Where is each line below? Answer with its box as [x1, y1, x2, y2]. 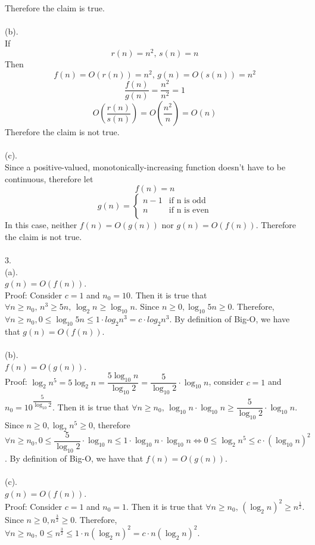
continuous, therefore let [5, 172, 93, 185]
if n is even [169, 205, 209, 214]
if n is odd [169, 196, 206, 205]
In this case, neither [5, 219, 77, 231]
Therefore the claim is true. [5, 2, 105, 14]
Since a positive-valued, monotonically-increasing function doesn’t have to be [5, 161, 286, 173]
